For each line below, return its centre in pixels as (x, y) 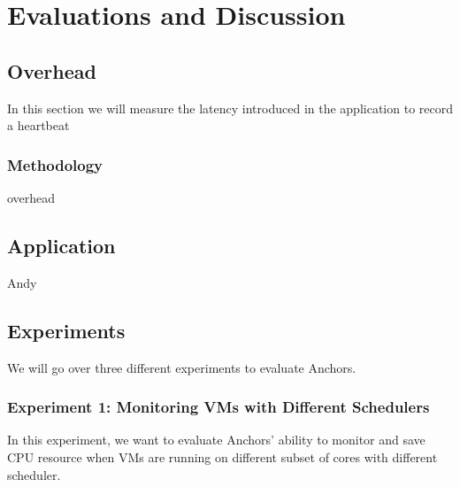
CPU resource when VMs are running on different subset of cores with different (222, 456)
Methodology (55, 164)
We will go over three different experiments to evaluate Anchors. (182, 367)
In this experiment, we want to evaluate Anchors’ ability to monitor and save (216, 440)
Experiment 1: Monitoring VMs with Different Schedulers (218, 407)
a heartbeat (38, 125)
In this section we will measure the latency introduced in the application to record (230, 108)
